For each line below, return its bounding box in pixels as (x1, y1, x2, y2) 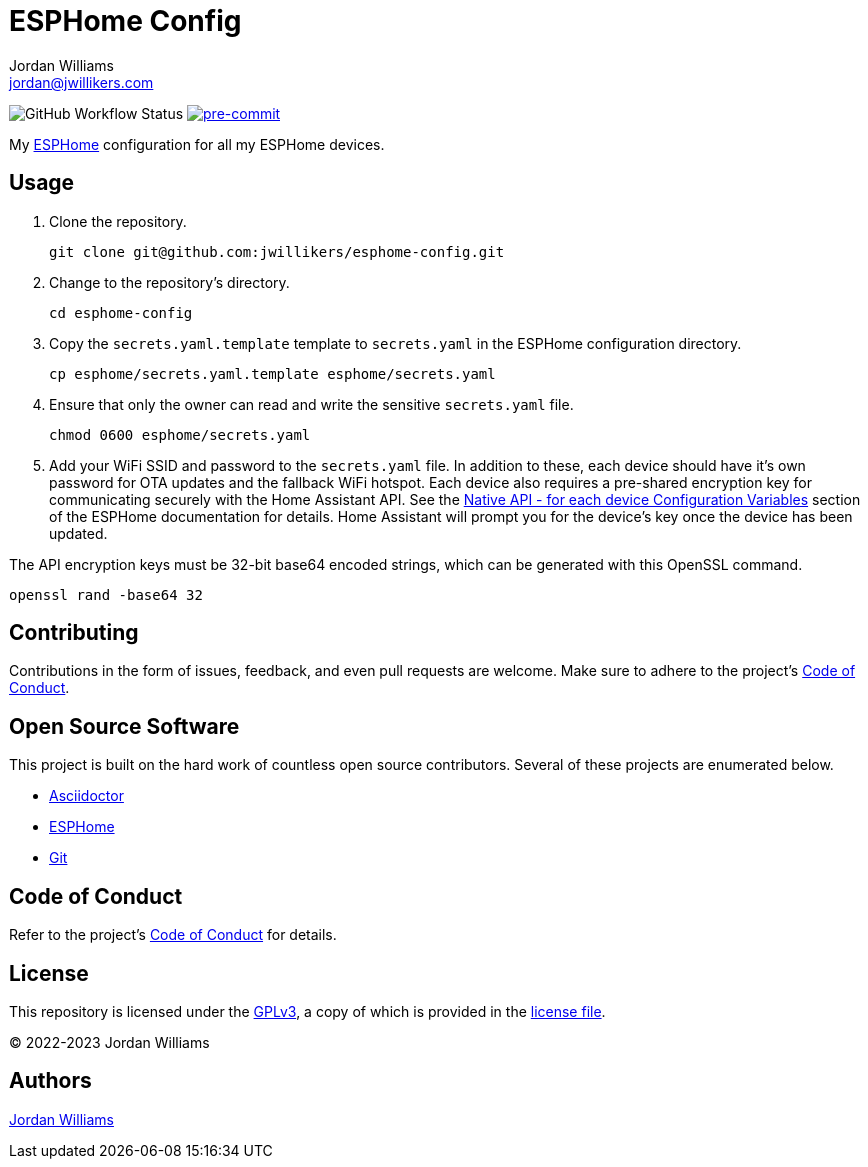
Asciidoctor (49, 787, 124, 805)
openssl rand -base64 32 (9, 586, 203, 603)
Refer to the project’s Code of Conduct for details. (9, 926, 337, 944)
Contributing (9, 620, 139, 646)
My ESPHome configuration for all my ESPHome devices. (9, 135, 385, 153)
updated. (49, 524, 108, 542)
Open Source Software (9, 713, 240, 739)
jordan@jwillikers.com (9, 73, 154, 91)
